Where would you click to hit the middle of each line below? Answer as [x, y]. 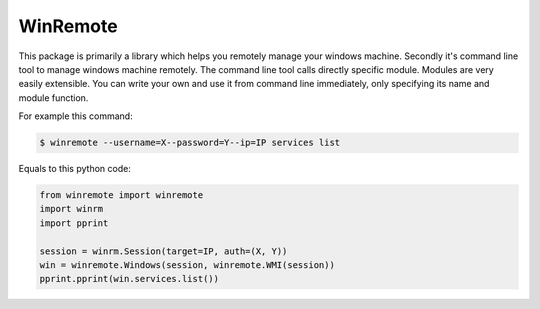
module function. [53, 97]
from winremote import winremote [121, 195]
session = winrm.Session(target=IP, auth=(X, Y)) [163, 251]
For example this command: [76, 116]
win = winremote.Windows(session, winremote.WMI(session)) [187, 265]
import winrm [71, 209]
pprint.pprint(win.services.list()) [129, 279]
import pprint [74, 223]
